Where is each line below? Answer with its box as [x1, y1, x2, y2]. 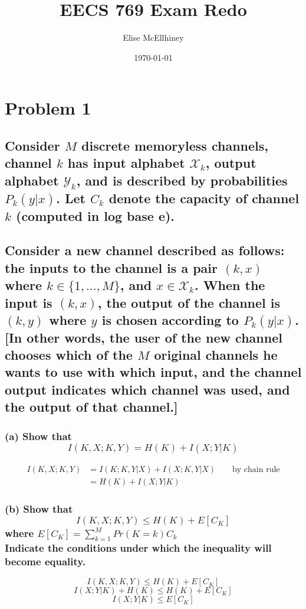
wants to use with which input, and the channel [5, 363, 302, 381]
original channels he [154, 346, 278, 364]
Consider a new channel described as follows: [5, 241, 285, 259]
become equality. [5, 553, 85, 568]
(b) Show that [5, 501, 73, 516]
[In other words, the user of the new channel [5, 328, 282, 346]
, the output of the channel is [97, 293, 281, 311]
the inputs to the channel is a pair [5, 258, 218, 276]
